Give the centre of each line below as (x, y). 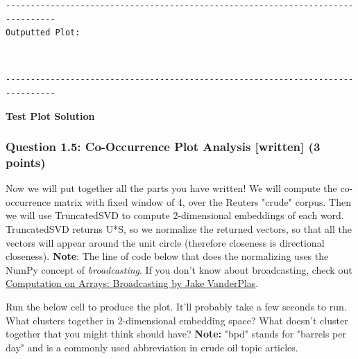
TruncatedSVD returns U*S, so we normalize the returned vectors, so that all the (179, 229)
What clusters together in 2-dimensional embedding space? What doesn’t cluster (177, 320)
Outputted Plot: (43, 33)
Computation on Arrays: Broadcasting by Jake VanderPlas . (132, 283)
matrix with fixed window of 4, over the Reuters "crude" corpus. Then (202, 201)
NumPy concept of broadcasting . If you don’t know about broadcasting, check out (179, 269)
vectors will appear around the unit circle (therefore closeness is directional (165, 242)
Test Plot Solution (50, 115)
